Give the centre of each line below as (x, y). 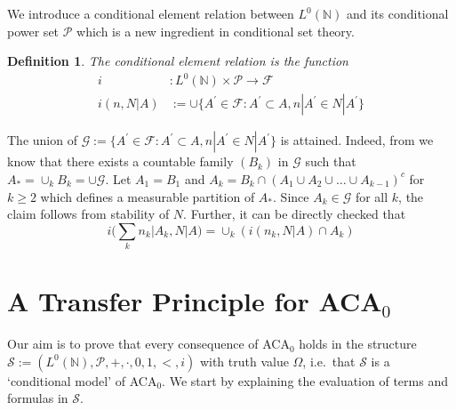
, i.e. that (329, 361)
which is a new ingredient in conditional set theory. (216, 31)
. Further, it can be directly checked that (295, 214)
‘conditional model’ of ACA (82, 380)
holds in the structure (358, 344)
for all (372, 196)
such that (331, 161)
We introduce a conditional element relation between (151, 13)
